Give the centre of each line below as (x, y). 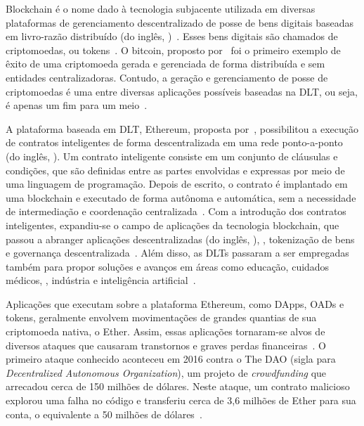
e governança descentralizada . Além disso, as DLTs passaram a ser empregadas (177, 253)
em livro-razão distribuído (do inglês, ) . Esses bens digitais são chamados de (172, 36)
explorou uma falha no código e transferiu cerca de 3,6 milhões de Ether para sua (181, 400)
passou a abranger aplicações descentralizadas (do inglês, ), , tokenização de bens (180, 239)
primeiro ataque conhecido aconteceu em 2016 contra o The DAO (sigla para (171, 359)
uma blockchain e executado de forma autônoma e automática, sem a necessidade (181, 197)
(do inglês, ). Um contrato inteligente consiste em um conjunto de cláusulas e (172, 156)
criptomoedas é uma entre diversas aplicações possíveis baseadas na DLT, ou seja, (182, 91)
